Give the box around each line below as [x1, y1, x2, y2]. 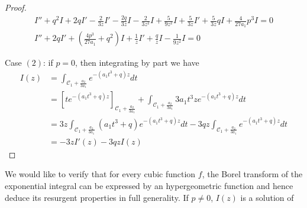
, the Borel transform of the [202, 168, 303, 180]
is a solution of [240, 191, 294, 203]
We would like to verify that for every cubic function [5, 168, 196, 180]
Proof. [5, 1, 27, 13]
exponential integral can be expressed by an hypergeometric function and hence [5, 179, 293, 191]
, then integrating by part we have [75, 56, 199, 69]
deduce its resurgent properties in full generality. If [5, 191, 189, 203]
